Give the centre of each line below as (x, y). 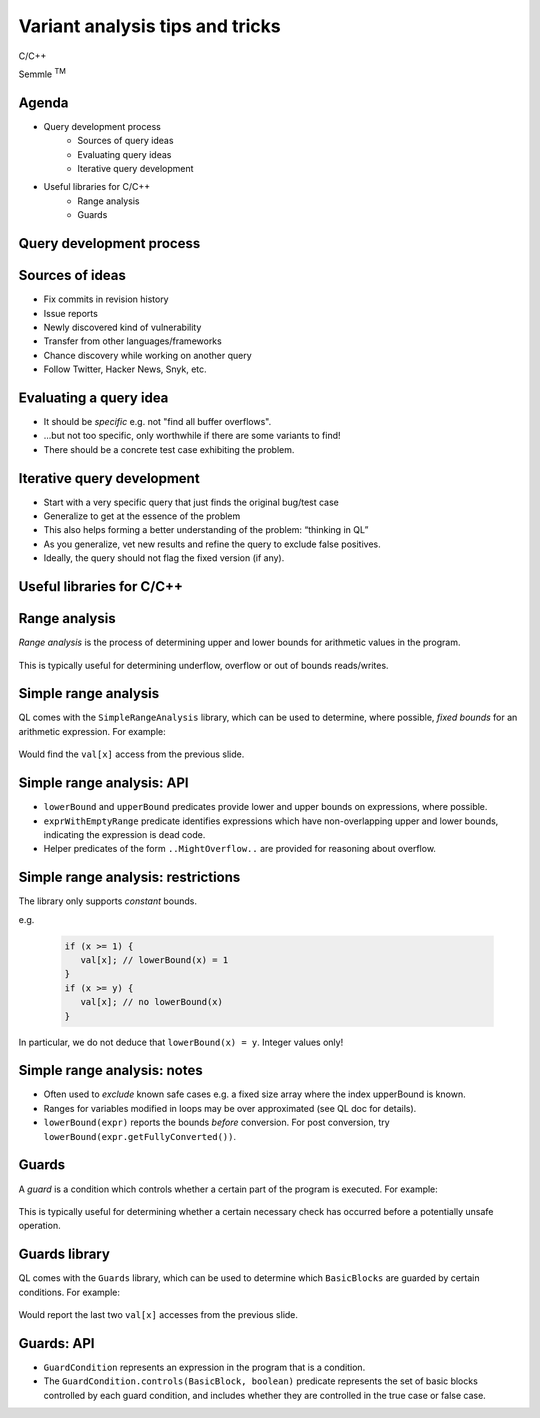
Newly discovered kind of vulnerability (122, 327)
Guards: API (56, 1343)
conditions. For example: (69, 1292)
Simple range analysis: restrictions (129, 877)
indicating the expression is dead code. (124, 834)
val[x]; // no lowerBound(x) (152, 1002)
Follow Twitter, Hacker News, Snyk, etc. (125, 369)
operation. (39, 1226)
